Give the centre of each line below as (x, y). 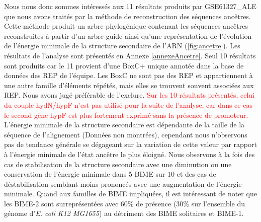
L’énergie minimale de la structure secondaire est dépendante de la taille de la (124, 125)
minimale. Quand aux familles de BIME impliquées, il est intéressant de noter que (130, 194)
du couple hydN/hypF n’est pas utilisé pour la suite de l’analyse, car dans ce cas (128, 104)
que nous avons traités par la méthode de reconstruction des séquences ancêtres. (127, 16)
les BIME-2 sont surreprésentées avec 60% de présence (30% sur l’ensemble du (125, 203)
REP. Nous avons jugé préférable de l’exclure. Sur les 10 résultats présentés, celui (129, 95)
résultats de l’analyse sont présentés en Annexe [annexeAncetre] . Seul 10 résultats (130, 55)
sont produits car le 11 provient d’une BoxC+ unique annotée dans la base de (124, 65)
